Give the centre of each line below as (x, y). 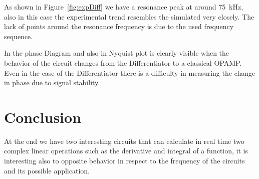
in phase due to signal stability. (52, 82)
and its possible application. (47, 170)
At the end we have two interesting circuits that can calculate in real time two (124, 141)
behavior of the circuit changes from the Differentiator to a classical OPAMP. (123, 62)
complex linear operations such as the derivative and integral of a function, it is (126, 151)
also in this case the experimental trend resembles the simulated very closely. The (129, 16)
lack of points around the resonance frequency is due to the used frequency (119, 26)
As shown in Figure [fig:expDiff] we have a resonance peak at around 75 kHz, (124, 7)
